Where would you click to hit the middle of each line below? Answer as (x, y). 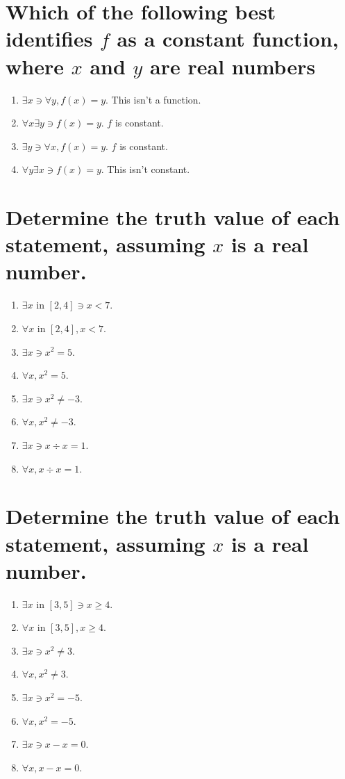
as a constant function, (228, 39)
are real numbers (233, 66)
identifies (49, 39)
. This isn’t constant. (145, 169)
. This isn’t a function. (153, 99)
